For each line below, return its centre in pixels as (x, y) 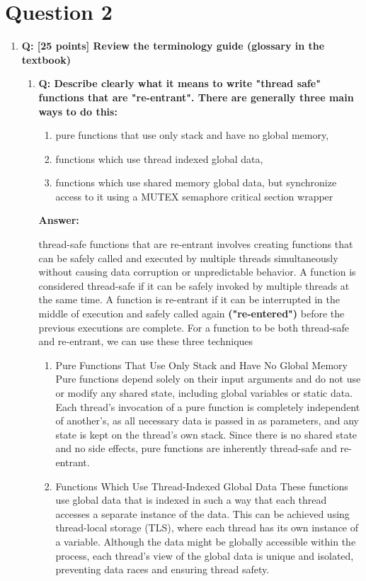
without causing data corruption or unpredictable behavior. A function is (197, 272)
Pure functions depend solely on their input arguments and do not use (208, 379)
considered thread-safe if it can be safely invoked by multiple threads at (194, 285)
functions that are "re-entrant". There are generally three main (196, 97)
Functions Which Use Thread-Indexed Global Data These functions (202, 486)
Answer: (59, 220)
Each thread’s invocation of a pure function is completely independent (208, 406)
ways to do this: (78, 111)
